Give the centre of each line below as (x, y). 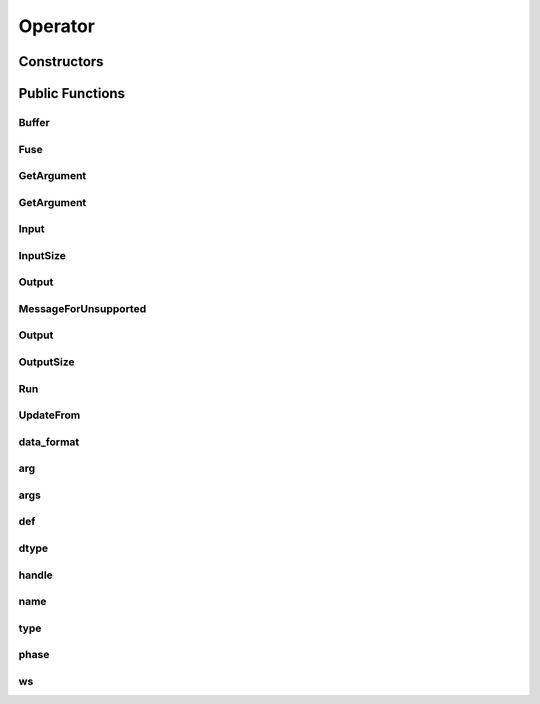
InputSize (42, 255)
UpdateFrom (49, 415)
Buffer (34, 122)
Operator (56, 26)
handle (36, 575)
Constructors (61, 61)
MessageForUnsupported (82, 308)
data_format (49, 442)
